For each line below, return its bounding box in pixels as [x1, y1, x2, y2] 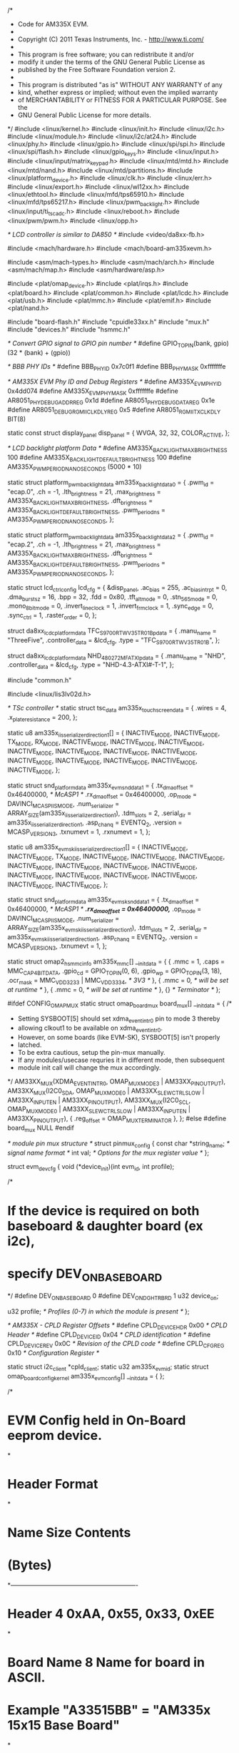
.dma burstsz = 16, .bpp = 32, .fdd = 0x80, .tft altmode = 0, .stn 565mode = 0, [7, 592, 218, 603]
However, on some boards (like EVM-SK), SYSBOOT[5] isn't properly [17, 1033, 220, 1041]
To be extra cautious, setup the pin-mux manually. [17, 1048, 166, 1056]
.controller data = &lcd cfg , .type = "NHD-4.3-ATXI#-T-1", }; [7, 660, 175, 671]
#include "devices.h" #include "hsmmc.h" [7, 324, 131, 334]
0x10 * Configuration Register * [7, 1349, 100, 1357]
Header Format [7, 1476, 98, 1492]
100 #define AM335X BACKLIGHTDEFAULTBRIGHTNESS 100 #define [7, 453, 191, 463]
